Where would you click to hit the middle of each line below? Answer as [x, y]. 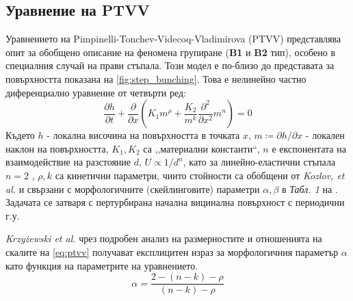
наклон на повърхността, [57, 148]
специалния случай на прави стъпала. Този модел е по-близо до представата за [170, 65]
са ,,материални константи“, [201, 148]
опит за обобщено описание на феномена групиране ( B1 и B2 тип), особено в [171, 52]
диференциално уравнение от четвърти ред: [96, 92]
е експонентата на [309, 148]
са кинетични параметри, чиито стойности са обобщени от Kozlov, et [200, 175]
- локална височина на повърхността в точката [143, 135]
